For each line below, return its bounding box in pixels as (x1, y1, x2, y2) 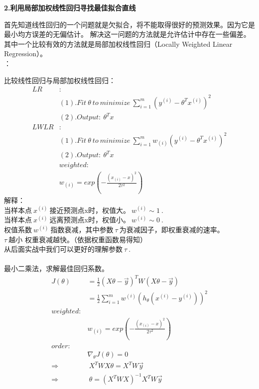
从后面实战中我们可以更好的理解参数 (4, 244, 123, 254)
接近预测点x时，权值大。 (49, 204, 130, 215)
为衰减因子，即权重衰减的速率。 (119, 224, 224, 234)
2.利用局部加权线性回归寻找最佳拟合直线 (4, 2, 136, 12)
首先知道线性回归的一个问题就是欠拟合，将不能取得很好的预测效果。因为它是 (4, 19, 255, 29)
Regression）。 (4, 48, 47, 59)
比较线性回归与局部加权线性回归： (4, 75, 116, 85)
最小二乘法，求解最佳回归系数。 (4, 263, 109, 274)
